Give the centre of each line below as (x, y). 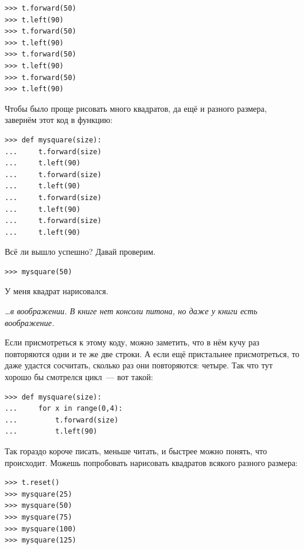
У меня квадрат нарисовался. (57, 291)
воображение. (30, 322)
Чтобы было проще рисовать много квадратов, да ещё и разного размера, (136, 108)
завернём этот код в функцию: (59, 120)
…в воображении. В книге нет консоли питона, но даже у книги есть (131, 311)
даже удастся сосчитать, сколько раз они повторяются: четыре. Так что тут (139, 365)
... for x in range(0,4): (64, 409)
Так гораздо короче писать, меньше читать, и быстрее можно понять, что (136, 451)
